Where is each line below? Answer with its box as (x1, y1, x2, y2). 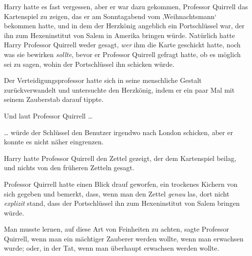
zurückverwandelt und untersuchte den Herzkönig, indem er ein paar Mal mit (4, 84, 235, 95)
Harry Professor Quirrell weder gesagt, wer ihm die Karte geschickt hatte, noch (4, 39, 241, 50)
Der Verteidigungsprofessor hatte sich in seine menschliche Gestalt (4, 75, 202, 85)
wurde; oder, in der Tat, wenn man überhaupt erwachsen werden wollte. (4, 243, 219, 253)
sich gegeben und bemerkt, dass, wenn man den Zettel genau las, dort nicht (4, 188, 230, 198)
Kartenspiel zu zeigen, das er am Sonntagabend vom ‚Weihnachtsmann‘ (4, 11, 217, 21)
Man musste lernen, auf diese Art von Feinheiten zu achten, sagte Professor (4, 224, 229, 234)
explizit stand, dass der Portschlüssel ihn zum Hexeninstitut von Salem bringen (4, 198, 240, 208)
